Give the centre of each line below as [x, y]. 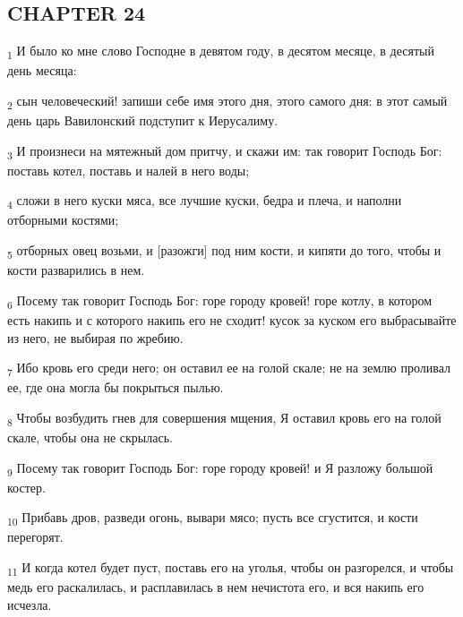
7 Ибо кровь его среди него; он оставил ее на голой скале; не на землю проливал [229, 368]
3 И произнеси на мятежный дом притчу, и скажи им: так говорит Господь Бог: [225, 151]
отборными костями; [63, 220]
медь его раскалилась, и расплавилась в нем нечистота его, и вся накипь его [216, 587]
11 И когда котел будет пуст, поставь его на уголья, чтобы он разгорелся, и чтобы [231, 568]
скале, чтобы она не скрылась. [90, 437]
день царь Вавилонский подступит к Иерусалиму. [143, 120]
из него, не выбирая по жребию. [95, 337]
